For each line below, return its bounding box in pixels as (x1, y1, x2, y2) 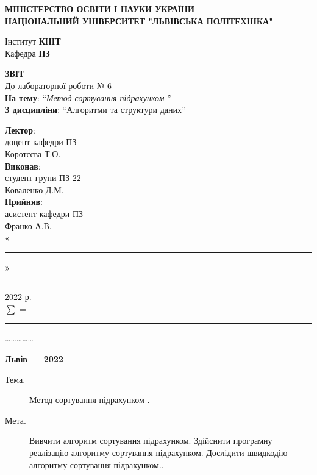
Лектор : (5, 123, 36, 136)
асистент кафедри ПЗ (5, 207, 84, 220)
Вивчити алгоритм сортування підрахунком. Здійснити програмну (29, 434, 272, 447)
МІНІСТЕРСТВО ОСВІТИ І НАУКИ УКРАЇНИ (5, 2, 194, 15)
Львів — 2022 (5, 352, 63, 365)
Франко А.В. (5, 219, 52, 232)
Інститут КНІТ (5, 35, 61, 48)
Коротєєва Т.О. (5, 147, 61, 160)
